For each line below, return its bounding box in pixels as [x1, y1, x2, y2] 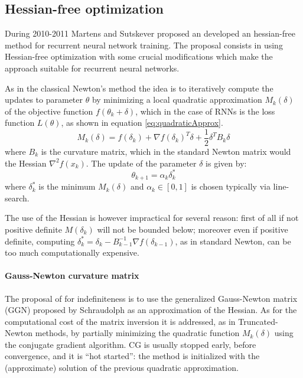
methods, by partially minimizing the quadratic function [35, 327, 240, 339]
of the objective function [5, 105, 93, 117]
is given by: [206, 157, 247, 169]
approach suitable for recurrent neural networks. [5, 61, 180, 74]
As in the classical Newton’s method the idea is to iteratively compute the [5, 82, 273, 94]
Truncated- [238, 315, 278, 327]
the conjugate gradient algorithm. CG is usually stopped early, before [5, 338, 256, 350]
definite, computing [5, 234, 75, 247]
